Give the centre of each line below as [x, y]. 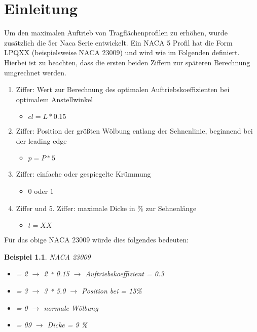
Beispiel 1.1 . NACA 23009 [47, 256]
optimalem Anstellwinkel [54, 99]
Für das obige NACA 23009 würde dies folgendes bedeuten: [96, 240]
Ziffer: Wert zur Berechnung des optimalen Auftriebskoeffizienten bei [123, 89]
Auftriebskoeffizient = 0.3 [125, 274]
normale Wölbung [71, 307]
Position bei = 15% [112, 291]
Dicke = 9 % [67, 325]
